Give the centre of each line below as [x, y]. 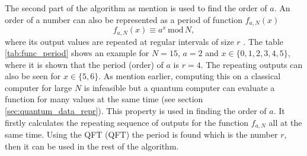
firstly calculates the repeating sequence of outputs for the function [127, 122]
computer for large [39, 87]
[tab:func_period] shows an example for [77, 53]
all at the [285, 122]
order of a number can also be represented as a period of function [124, 19]
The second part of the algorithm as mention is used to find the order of [136, 8]
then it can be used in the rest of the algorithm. [92, 146]
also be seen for [33, 76]
